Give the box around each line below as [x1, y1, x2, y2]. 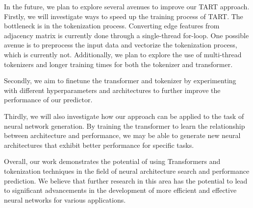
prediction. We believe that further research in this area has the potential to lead [4, 175, 248, 185]
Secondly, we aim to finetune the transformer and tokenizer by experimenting [4, 75, 236, 86]
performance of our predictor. [4, 94, 93, 105]
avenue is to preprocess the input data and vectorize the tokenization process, [4, 40, 237, 50]
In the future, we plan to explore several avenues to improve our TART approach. [4, 1, 250, 11]
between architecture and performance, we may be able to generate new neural [4, 130, 241, 140]
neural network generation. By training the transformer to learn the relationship [4, 120, 245, 131]
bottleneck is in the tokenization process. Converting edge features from [4, 21, 220, 31]
